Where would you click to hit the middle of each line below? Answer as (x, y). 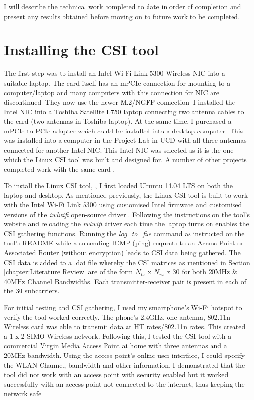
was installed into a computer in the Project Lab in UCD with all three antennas (125, 140)
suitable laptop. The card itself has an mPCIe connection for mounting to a (117, 82)
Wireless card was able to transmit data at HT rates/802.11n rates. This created (125, 326)
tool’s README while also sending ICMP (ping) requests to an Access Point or (124, 243)
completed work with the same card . (60, 169)
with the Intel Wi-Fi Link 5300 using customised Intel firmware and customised (123, 205)
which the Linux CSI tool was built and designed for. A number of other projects (125, 159)
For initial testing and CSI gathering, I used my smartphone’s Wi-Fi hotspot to (123, 307)
